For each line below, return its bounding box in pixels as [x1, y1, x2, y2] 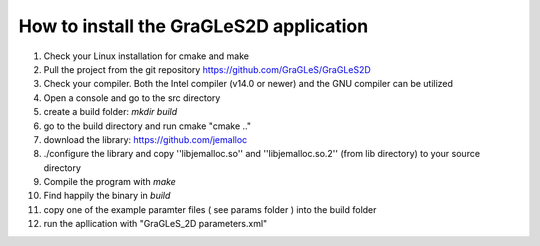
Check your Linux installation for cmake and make [43, 50, 250, 62]
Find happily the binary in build [43, 190, 171, 202]
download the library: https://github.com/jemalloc [43, 133, 248, 145]
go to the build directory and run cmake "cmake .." [43, 120, 252, 132]
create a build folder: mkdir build [43, 106, 178, 118]
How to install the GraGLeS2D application [18, 15, 369, 37]
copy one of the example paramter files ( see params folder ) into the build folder [43, 203, 377, 215]
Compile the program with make [43, 176, 177, 188]
